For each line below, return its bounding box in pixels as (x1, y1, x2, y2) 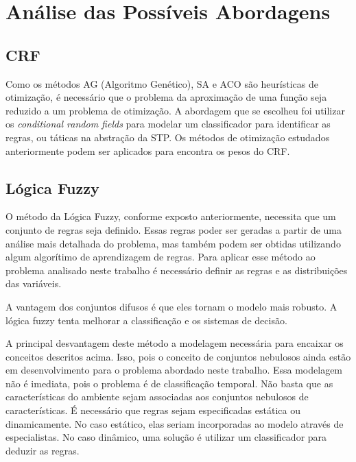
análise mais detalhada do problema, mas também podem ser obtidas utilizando (5, 236, 341, 250)
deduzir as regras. (5, 443, 80, 457)
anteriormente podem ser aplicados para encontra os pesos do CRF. (5, 143, 290, 158)
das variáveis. (5, 276, 62, 291)
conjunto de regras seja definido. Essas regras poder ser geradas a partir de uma (5, 222, 342, 236)
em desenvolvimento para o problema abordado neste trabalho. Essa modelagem (5, 363, 343, 377)
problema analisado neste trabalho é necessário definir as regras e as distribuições (5, 263, 348, 277)
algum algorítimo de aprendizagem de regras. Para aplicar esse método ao (5, 250, 316, 264)
